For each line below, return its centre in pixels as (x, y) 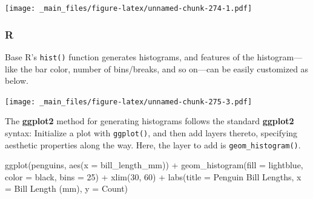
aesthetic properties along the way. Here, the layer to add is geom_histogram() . (153, 144)
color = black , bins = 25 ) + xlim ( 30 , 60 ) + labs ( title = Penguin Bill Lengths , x (153, 176)
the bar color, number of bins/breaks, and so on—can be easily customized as (164, 68)
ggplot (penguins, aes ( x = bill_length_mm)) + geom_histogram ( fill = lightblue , (154, 165)
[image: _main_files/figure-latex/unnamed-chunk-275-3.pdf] (129, 102)
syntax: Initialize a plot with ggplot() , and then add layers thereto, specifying (151, 132)
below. (17, 81)
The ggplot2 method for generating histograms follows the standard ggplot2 (150, 121)
